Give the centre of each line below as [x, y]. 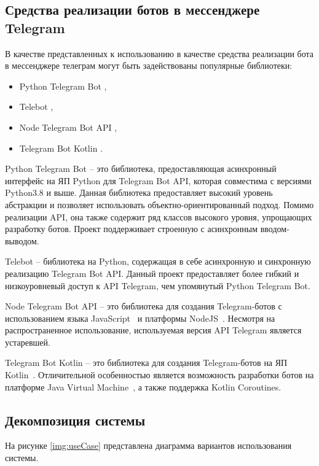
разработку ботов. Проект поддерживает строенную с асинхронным [132, 229]
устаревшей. [28, 342]
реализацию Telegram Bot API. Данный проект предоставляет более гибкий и [152, 273]
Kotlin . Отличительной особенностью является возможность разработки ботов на [159, 375]
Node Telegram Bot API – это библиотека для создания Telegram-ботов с [144, 306]
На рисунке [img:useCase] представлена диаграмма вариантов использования [148, 445]
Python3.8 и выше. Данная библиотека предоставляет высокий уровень [139, 192]
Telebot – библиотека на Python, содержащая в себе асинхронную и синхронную [158, 261]
